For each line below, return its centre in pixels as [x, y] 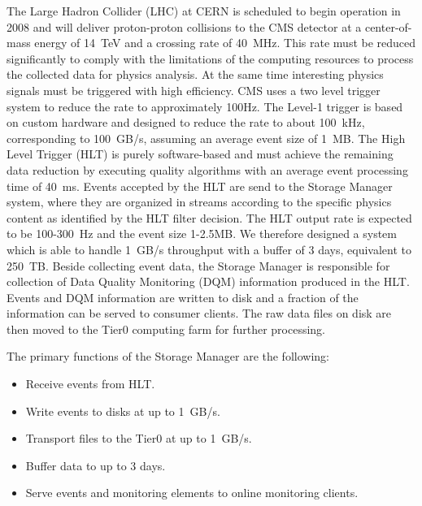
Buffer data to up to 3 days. [96, 465]
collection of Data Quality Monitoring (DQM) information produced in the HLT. [208, 281]
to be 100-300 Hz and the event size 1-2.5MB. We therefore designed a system [202, 234]
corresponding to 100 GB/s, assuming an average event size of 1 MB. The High [206, 138]
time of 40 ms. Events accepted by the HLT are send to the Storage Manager [200, 186]
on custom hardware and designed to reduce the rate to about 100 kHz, [186, 122]
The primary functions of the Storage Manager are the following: [168, 356]
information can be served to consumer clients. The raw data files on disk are [199, 313]
